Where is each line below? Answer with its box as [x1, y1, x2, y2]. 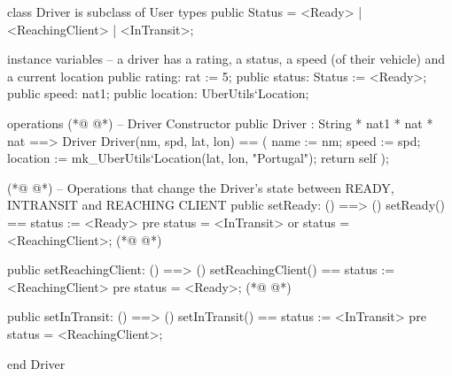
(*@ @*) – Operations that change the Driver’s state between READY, [7, 178, 394, 196]
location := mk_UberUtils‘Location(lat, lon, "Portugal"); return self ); [7, 149, 389, 167]
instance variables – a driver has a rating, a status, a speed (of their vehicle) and [7, 50, 446, 68]
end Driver [7, 354, 66, 372]
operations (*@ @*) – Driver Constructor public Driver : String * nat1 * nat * [7, 113, 433, 132]
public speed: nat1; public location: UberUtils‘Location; [7, 84, 309, 103]
